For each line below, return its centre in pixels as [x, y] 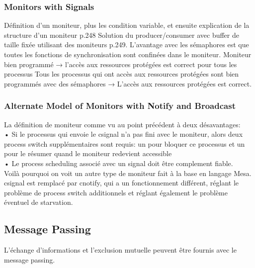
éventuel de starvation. [39, 202]
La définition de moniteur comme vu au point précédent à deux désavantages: [122, 124]
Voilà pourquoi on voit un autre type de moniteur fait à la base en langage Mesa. [128, 173]
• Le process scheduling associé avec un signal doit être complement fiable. [119, 163]
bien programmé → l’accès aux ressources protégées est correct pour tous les [121, 64]
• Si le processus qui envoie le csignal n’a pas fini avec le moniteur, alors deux [124, 134]
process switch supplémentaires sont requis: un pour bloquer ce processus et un [125, 143]
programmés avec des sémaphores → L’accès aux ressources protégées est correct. [128, 83]
